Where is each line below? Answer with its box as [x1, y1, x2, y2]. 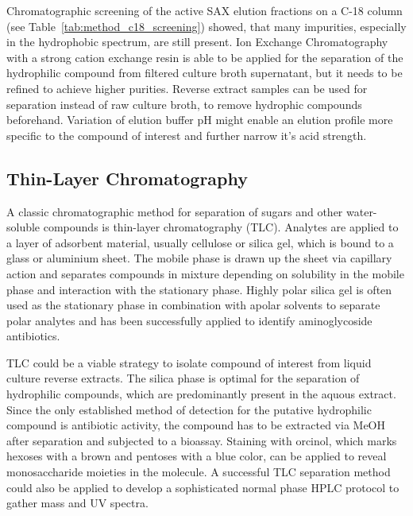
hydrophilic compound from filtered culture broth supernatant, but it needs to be [6, 64, 403, 81]
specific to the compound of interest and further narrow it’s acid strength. [6, 126, 367, 143]
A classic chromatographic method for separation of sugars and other [6, 203, 343, 219]
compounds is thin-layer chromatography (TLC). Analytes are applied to [43, 219, 399, 235]
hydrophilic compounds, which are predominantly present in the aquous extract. [6, 386, 396, 402]
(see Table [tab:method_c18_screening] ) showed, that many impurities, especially [6, 17, 407, 34]
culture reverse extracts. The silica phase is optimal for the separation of [6, 370, 360, 386]
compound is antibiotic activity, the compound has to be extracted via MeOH [6, 417, 385, 433]
